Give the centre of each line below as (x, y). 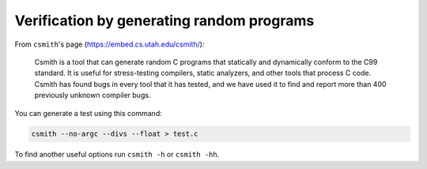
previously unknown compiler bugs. (93, 96)
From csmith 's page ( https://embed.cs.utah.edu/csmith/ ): (110, 44)
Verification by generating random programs (164, 21)
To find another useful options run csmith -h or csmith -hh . (117, 155)
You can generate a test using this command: (88, 113)
